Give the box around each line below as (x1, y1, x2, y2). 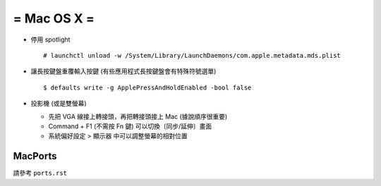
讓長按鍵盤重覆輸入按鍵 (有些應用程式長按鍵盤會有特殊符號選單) (30, 67, 217, 75)
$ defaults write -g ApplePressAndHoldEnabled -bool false (43, 83, 252, 92)
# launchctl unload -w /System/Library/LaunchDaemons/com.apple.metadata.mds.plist (43, 51, 341, 59)
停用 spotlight (30, 35, 71, 44)
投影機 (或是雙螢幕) (30, 99, 87, 108)
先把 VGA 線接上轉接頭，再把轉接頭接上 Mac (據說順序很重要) (48, 112, 228, 120)
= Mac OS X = (13, 11, 95, 26)
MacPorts (13, 150, 57, 162)
